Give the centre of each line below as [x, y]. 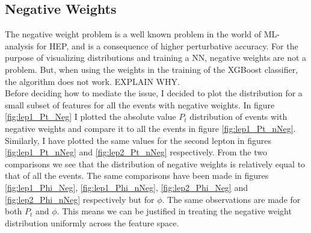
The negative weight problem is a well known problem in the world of [133, 34]
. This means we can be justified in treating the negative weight [174, 211]
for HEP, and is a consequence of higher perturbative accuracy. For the [167, 45]
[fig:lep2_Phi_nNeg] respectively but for [80, 199]
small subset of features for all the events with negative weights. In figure [140, 104]
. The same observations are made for [231, 199]
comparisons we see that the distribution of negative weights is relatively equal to [155, 163]
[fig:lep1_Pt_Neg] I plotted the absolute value [91, 116]
